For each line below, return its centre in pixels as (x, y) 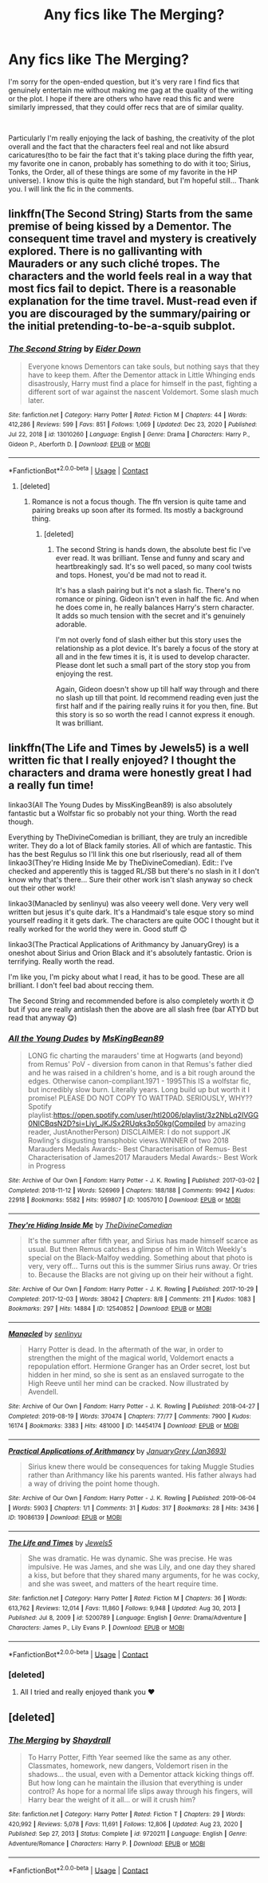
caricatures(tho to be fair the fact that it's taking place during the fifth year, (131, 155)
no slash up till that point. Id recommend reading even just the (157, 697)
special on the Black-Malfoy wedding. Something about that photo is (140, 1257)
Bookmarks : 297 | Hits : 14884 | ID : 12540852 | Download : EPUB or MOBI (110, 1309)
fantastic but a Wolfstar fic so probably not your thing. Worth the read (122, 813)
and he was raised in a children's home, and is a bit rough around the (141, 1073)
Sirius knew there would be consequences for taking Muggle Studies (141, 1467)
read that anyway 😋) (43, 1017)
